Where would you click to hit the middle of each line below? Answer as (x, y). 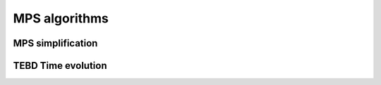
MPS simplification (55, 43)
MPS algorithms (61, 18)
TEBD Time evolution (60, 66)
